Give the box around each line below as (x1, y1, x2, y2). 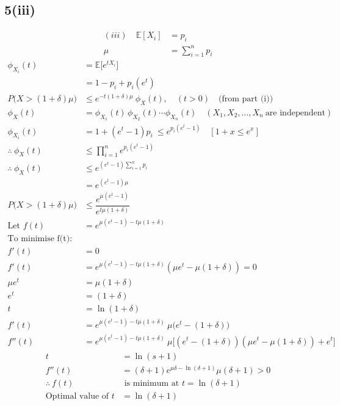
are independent (265, 108, 325, 117)
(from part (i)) (219, 94, 273, 103)
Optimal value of (45, 391, 109, 401)
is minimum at (124, 379, 179, 388)
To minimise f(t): (7, 234, 73, 243)
